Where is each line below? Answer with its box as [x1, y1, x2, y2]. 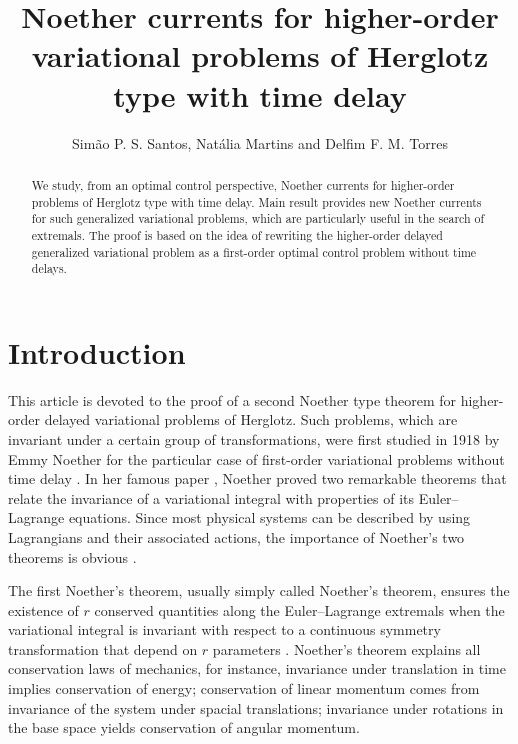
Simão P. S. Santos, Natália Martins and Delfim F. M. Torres [72, 132, 448, 153]
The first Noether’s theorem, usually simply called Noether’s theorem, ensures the [8, 580, 510, 601]
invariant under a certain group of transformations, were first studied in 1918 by [8, 428, 500, 449]
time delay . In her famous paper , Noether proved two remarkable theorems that [8, 468, 507, 489]
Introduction [8, 331, 186, 372]
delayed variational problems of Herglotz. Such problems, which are [44, 409, 458, 430]
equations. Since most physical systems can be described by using [68, 507, 471, 528]
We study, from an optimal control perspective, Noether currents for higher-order [31, 176, 455, 193]
